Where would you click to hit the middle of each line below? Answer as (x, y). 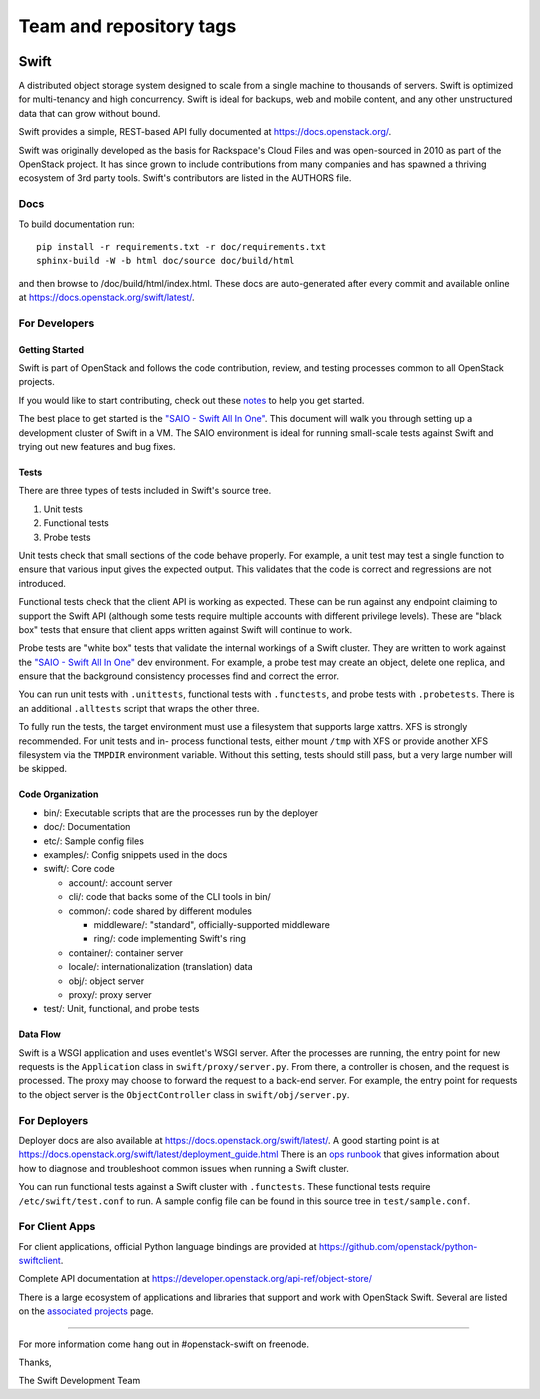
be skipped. (43, 769)
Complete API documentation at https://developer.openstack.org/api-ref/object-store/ (195, 1279)
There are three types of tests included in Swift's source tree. (145, 491)
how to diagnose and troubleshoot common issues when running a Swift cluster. (183, 1168)
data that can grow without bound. (89, 113)
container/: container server (126, 952)
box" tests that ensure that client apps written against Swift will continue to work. (185, 629)
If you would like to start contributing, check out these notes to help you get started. (191, 400)
